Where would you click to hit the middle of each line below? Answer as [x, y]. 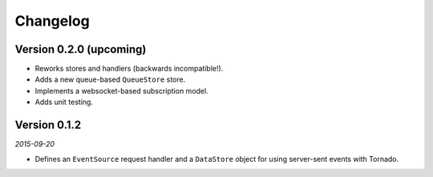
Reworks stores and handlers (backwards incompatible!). [129, 69]
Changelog [52, 21]
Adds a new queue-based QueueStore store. [110, 79]
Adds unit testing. [64, 102]
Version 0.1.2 [48, 125]
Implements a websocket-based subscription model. [121, 91]
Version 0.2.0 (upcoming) [81, 49]
